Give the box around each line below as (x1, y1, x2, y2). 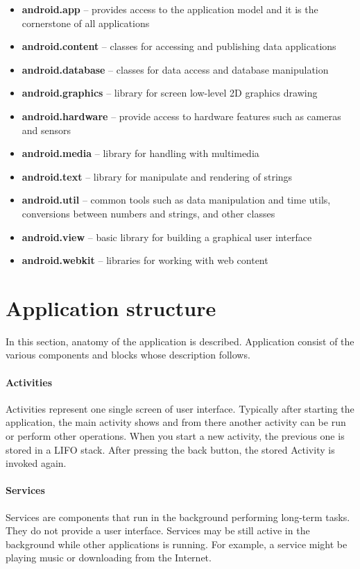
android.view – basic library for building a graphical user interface (22, 229, 312, 244)
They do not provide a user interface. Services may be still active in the (6, 523, 310, 538)
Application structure (6, 293, 216, 322)
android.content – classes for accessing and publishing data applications (22, 39, 336, 53)
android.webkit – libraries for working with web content (22, 253, 268, 267)
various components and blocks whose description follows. (6, 347, 250, 362)
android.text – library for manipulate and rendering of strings (22, 169, 293, 183)
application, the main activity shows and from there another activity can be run (6, 415, 346, 429)
